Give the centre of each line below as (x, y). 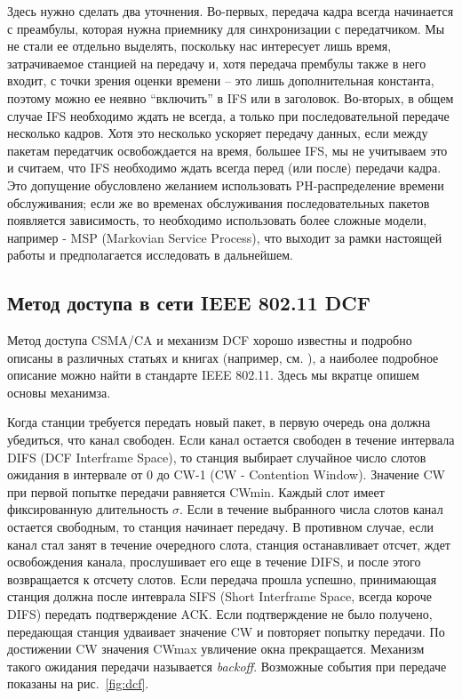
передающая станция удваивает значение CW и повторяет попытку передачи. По (226, 631)
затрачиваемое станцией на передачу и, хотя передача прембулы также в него (217, 63)
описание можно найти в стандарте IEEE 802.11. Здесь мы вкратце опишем (213, 375)
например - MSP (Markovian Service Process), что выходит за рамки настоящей (225, 237)
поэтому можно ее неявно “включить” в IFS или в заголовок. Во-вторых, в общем (231, 97)
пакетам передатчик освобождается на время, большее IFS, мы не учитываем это (227, 150)
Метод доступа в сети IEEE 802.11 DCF (189, 303)
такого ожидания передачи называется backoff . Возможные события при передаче (227, 666)
